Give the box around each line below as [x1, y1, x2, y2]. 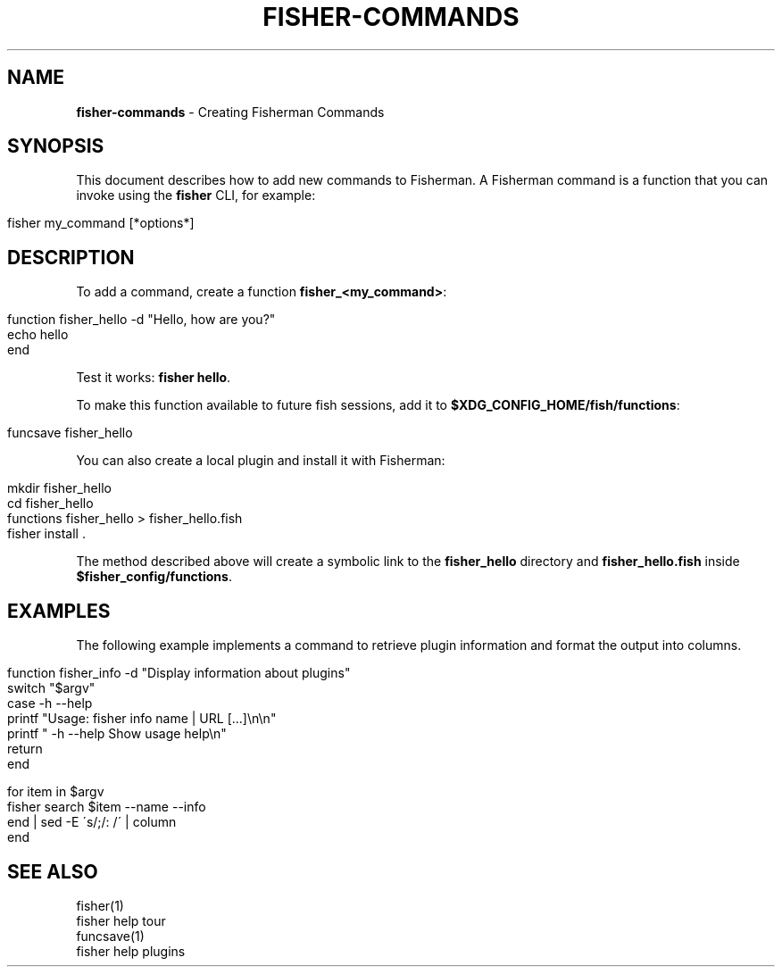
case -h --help [7, 695, 93, 712]
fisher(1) [76, 897, 124, 913]
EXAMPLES [7, 599, 111, 622]
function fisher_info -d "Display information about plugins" [7, 665, 351, 681]
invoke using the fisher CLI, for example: [76, 187, 316, 204]
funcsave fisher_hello [7, 425, 133, 441]
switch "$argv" [7, 680, 96, 696]
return [7, 741, 43, 757]
